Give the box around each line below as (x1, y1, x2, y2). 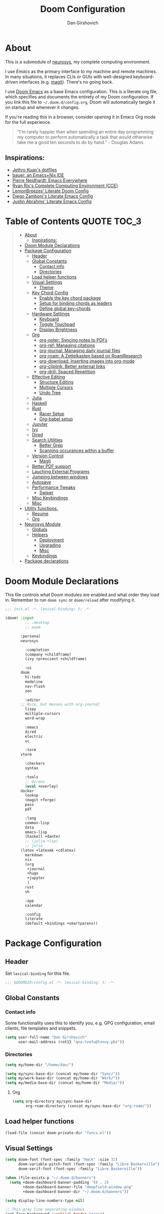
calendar (25, 903, 43, 908)
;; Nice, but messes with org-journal (20, 702, 100, 707)
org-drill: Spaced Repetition (39, 369, 96, 375)
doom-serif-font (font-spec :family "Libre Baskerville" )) (18, 1166, 142, 1171)
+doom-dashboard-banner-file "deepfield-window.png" (23, 1184, 133, 1189)
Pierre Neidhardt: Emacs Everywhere (12, 177, 88, 183)
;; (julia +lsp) (25, 839, 58, 844)
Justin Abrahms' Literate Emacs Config (12, 198, 92, 204)
